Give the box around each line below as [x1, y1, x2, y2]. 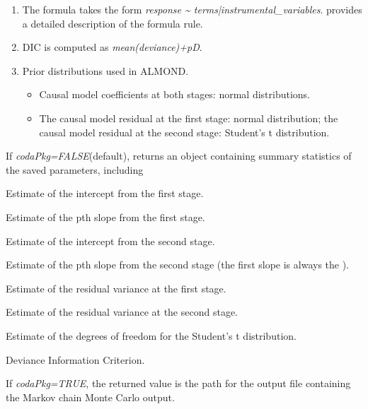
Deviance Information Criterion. [6, 352, 145, 367]
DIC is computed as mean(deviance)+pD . [22, 40, 202, 54]
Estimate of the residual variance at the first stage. [6, 280, 226, 295]
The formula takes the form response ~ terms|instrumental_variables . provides [22, 2, 362, 16]
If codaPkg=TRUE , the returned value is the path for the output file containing [6, 376, 351, 391]
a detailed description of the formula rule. [22, 16, 203, 30]
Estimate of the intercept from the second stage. [6, 233, 215, 248]
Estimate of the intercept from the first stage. [6, 186, 204, 201]
